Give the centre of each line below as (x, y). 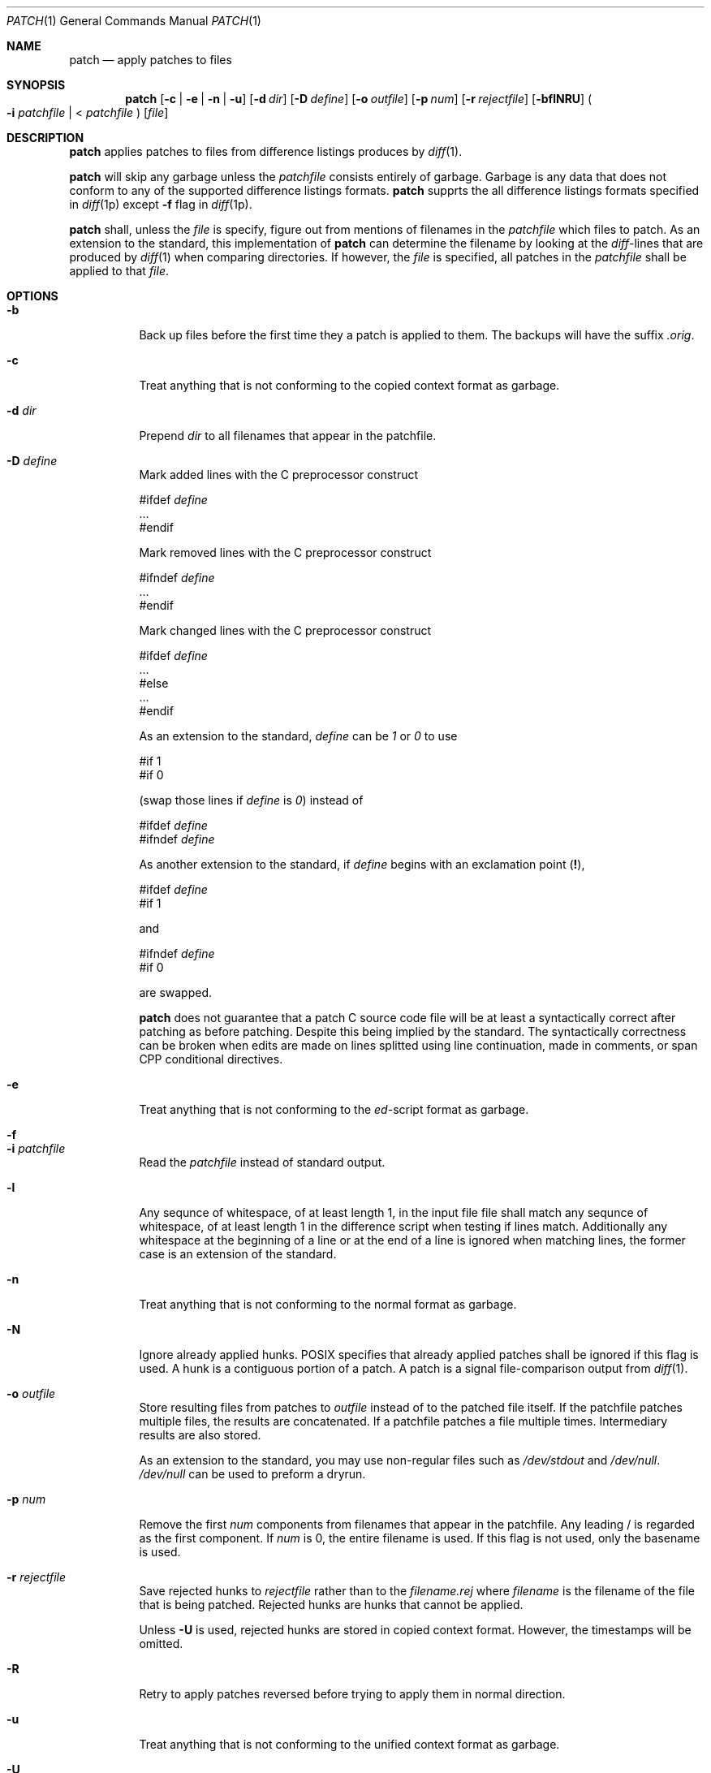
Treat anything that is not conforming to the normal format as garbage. (328, 1304)
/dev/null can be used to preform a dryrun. (252, 1474)
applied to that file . (119, 271)
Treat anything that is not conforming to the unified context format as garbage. (349, 1744)
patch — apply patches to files (151, 60)
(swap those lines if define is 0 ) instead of (251, 800)
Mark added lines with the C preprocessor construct (279, 475)
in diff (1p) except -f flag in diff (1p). (161, 204)
